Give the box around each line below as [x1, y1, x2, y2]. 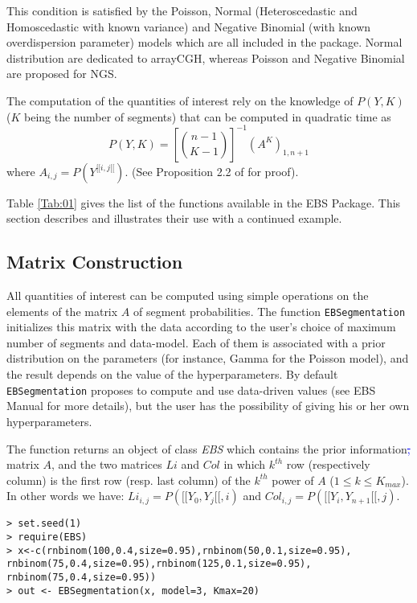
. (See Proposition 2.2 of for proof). [125, 162, 299, 179]
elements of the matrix [6, 302, 118, 319]
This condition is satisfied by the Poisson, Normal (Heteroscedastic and [6, 2, 358, 18]
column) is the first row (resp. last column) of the [6, 471, 251, 488]
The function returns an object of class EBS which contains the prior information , [6, 440, 411, 457]
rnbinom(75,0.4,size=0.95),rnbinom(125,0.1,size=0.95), [6, 558, 312, 570]
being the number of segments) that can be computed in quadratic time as [24, 108, 391, 125]
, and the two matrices [51, 456, 162, 473]
